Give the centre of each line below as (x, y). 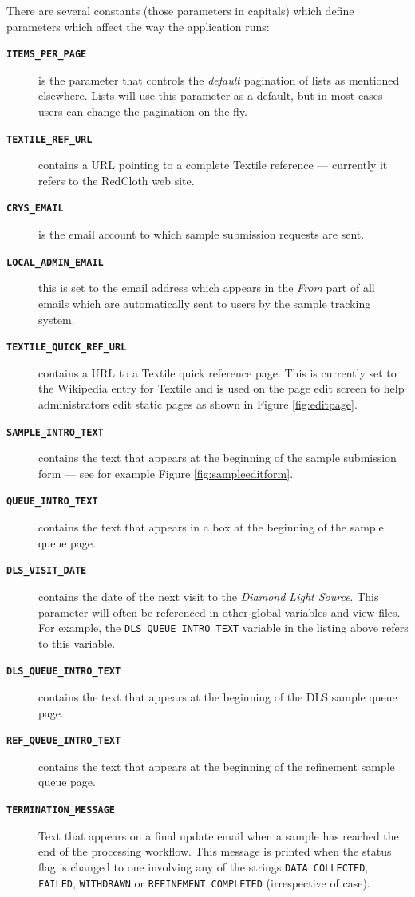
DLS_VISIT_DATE (47, 571)
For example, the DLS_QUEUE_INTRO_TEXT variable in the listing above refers (223, 628)
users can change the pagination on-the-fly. (143, 111)
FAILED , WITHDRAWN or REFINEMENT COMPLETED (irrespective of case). (204, 882)
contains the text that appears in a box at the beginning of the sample (211, 527)
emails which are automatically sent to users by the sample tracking (205, 303)
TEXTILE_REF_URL (49, 139)
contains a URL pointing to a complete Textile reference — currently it (213, 165)
